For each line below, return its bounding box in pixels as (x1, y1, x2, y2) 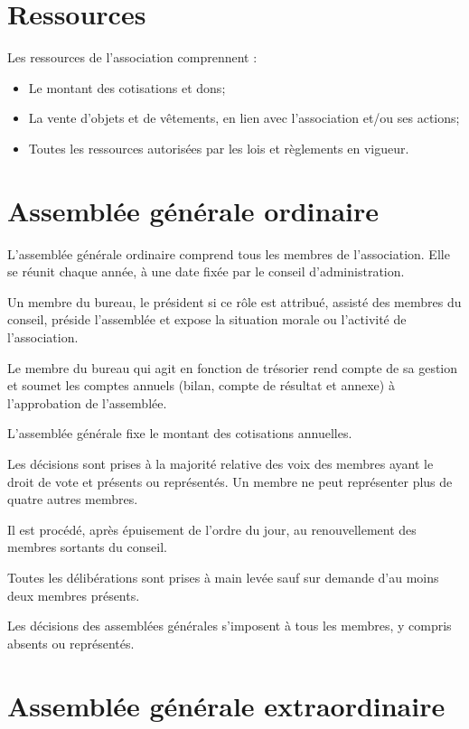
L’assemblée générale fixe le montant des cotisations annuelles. (7, 424, 352, 443)
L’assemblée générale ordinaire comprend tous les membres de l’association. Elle (7, 244, 450, 263)
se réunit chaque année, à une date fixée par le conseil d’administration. (7, 262, 405, 281)
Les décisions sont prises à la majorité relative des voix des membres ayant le (7, 453, 434, 472)
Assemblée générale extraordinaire (7, 687, 446, 724)
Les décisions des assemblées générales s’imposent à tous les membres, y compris (7, 616, 452, 635)
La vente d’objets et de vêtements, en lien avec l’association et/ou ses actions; (28, 108, 460, 127)
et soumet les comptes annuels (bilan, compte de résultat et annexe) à (7, 376, 395, 395)
